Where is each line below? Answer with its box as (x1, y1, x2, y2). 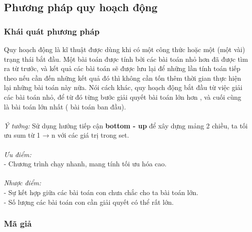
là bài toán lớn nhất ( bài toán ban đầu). (4, 101, 126, 111)
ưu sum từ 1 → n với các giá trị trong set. (4, 130, 129, 140)
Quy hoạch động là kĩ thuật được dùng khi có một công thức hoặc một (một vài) (4, 44, 245, 54)
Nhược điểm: (4, 178, 41, 188)
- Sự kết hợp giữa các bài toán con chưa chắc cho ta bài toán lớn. (4, 187, 199, 197)
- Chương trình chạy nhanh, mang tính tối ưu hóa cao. (4, 159, 167, 169)
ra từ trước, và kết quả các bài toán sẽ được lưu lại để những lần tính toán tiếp (4, 63, 241, 73)
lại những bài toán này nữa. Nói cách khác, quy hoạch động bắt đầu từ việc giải (4, 82, 243, 92)
